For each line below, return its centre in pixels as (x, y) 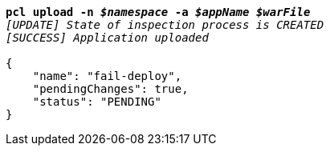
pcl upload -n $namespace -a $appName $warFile (158, 12)
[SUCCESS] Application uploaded (107, 38)
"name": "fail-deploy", (107, 76)
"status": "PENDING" (97, 102)
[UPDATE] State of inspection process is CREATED (165, 25)
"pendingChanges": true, (110, 89)
